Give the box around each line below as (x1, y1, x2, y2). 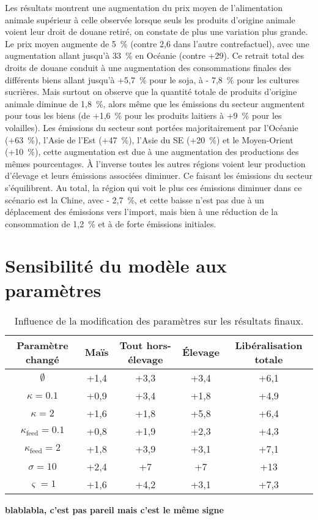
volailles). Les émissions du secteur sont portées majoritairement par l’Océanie (5, 121, 298, 134)
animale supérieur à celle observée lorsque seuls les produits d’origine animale (5, 13, 295, 26)
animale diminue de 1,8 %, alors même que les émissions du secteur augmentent (5, 97, 305, 110)
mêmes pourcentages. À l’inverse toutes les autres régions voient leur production (5, 157, 306, 170)
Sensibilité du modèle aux (5, 253, 227, 278)
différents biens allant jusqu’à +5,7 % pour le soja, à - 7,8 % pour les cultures (5, 73, 299, 86)
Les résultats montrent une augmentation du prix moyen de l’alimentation (5, 1, 283, 13)
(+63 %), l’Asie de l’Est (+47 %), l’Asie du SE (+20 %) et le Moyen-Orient (5, 133, 294, 146)
